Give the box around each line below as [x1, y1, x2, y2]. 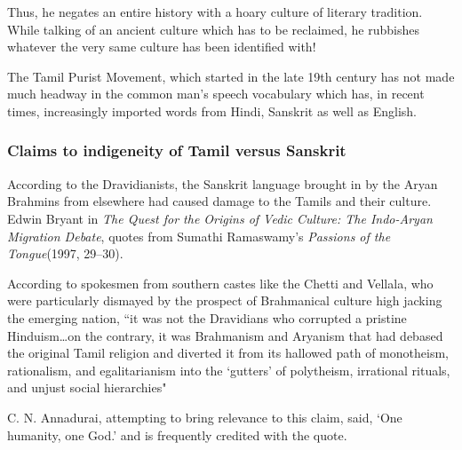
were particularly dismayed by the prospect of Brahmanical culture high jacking [7, 291, 442, 310]
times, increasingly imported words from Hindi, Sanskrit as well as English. [7, 101, 418, 120]
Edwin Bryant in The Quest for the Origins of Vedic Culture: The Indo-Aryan [7, 209, 433, 227]
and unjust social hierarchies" [7, 378, 167, 397]
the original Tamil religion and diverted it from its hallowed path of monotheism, [7, 343, 449, 362]
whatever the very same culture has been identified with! [7, 37, 316, 56]
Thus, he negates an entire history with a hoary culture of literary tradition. [7, 3, 423, 20]
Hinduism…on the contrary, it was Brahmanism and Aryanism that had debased [7, 326, 443, 344]
